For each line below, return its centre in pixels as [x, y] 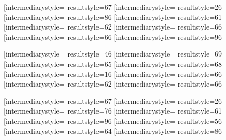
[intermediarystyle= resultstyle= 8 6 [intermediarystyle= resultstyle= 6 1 [113, 17]
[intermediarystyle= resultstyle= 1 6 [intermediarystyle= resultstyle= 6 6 [113, 74]
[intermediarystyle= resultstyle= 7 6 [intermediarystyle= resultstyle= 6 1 [113, 111]
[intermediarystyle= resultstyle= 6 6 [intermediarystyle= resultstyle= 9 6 [113, 36]
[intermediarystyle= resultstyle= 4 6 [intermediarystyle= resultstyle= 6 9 [113, 54]
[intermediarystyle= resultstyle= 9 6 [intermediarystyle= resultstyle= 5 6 [113, 120]
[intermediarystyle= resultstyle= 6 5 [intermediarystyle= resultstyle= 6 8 [113, 63]
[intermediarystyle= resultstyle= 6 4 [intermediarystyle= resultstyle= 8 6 [113, 131]
